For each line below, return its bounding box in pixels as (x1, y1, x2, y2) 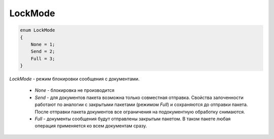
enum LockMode (20, 27, 55, 33)
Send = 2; (30, 49, 55, 54)
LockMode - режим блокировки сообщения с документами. (9, 76, 140, 82)
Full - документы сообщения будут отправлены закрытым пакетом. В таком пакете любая (35, 116, 231, 122)
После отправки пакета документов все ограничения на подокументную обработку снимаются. (35, 109, 246, 115)
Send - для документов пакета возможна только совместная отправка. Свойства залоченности (35, 94, 244, 100)
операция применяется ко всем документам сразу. (35, 123, 147, 129)
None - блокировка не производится (35, 87, 115, 93)
